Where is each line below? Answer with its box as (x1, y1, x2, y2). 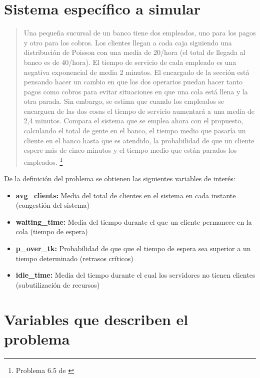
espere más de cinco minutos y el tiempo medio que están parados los (23, 145, 237, 155)
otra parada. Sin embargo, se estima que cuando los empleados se (23, 96, 224, 106)
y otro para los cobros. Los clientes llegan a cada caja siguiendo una (23, 37, 232, 47)
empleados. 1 (23, 155, 63, 167)
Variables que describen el (4, 309, 188, 329)
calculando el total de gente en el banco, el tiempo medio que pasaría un (23, 125, 246, 136)
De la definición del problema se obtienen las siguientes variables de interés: (4, 173, 235, 184)
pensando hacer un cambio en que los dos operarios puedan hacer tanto (23, 76, 242, 87)
